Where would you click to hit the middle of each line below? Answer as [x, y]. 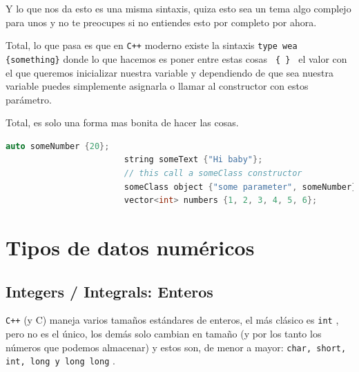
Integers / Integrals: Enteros [109, 291]
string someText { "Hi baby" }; [193, 160]
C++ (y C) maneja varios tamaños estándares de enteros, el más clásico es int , [172, 320]
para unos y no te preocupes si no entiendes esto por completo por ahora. [161, 22]
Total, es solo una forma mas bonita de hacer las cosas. [122, 123]
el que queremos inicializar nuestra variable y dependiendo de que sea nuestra [169, 72]
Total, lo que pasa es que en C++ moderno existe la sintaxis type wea [152, 45]
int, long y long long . [60, 361]
